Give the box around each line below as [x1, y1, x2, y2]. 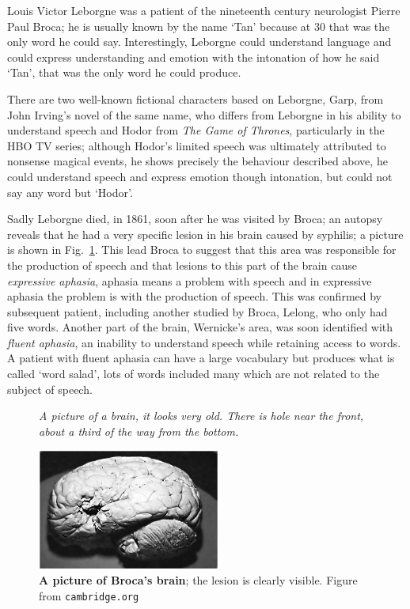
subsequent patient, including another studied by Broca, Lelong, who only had [7, 303, 388, 320]
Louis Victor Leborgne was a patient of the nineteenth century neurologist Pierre [7, 2, 401, 18]
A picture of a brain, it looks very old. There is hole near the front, [39, 407, 364, 424]
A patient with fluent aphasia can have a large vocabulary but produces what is [7, 350, 395, 366]
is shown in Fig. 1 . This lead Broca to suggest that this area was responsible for [7, 241, 397, 258]
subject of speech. [7, 380, 93, 397]
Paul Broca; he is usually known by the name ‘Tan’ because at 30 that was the [7, 17, 390, 34]
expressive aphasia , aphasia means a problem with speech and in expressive [7, 272, 372, 289]
